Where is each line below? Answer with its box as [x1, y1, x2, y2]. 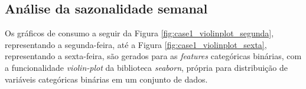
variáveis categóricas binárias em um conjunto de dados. [5, 73, 208, 85]
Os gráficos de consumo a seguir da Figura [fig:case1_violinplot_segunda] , [5, 27, 274, 39]
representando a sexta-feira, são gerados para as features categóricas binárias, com [5, 50, 302, 62]
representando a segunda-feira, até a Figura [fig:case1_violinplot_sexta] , [5, 38, 267, 50]
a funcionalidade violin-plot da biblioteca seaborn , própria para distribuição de [5, 61, 288, 73]
